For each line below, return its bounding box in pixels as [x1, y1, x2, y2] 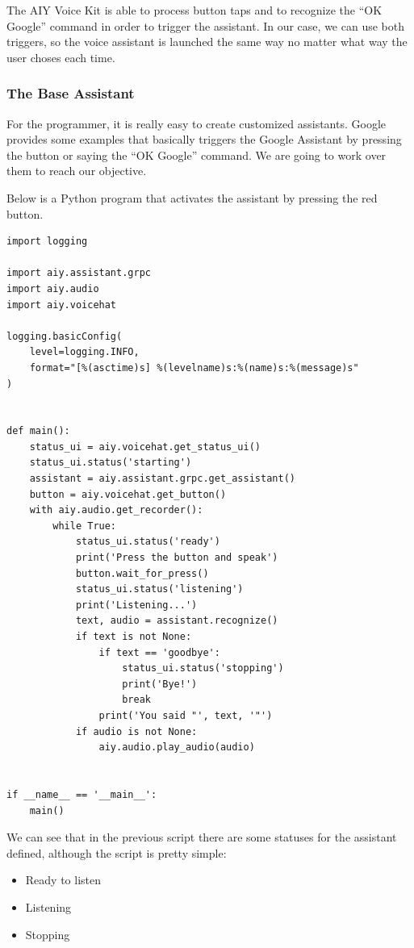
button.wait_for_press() [75, 567, 209, 579]
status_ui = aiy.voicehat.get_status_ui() [29, 441, 261, 453]
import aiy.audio [6, 282, 99, 294]
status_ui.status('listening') [75, 583, 244, 595]
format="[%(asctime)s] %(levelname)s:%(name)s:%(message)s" [29, 361, 359, 374]
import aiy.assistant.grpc [6, 267, 151, 279]
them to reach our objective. [6, 162, 147, 179]
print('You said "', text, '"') [98, 709, 273, 721]
